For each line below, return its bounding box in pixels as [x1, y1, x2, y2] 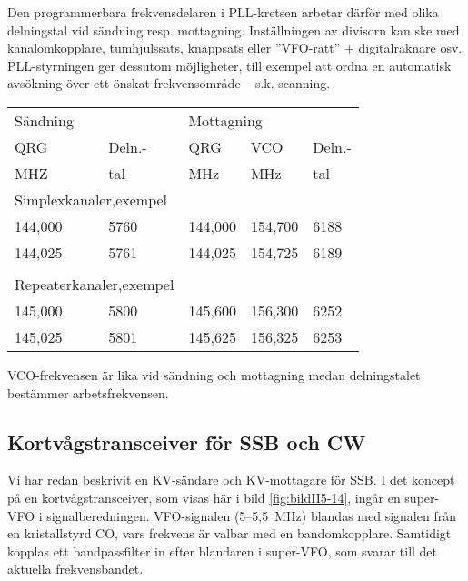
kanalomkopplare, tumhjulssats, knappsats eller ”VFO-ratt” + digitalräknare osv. [7, 38, 463, 57]
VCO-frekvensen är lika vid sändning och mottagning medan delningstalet [7, 365, 421, 384]
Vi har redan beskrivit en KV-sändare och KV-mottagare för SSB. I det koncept [7, 470, 455, 489]
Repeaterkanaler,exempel [15, 273, 174, 295]
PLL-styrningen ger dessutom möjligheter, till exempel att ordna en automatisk [7, 55, 452, 75]
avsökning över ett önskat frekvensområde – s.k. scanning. [7, 74, 331, 93]
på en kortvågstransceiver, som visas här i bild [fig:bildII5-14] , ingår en [7, 487, 401, 506]
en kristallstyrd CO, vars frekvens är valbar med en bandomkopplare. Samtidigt [7, 524, 452, 543]
